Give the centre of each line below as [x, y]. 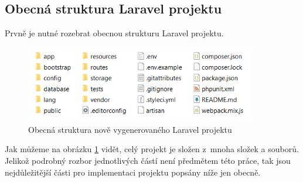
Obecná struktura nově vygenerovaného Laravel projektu [130, 129]
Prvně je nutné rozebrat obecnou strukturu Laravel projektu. [114, 33]
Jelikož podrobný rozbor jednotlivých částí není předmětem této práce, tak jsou [148, 161]
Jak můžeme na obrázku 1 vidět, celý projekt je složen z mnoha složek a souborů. [152, 149]
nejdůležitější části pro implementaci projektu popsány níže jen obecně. [133, 172]
